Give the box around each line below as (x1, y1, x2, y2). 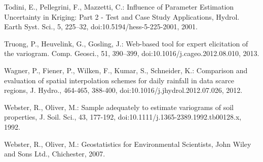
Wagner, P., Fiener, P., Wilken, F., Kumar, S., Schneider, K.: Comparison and (4, 65, 248, 75)
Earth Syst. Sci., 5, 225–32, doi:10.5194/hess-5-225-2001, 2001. (4, 21, 198, 32)
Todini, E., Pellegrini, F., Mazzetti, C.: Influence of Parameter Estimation (4, 2, 234, 12)
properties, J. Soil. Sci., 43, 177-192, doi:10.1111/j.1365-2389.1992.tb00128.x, (4, 112, 242, 122)
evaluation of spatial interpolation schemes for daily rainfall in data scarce (4, 75, 234, 85)
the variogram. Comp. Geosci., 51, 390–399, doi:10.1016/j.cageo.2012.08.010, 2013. (4, 48, 259, 59)
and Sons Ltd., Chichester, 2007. (4, 148, 105, 159)
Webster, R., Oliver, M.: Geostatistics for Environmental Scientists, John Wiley (4, 138, 251, 149)
